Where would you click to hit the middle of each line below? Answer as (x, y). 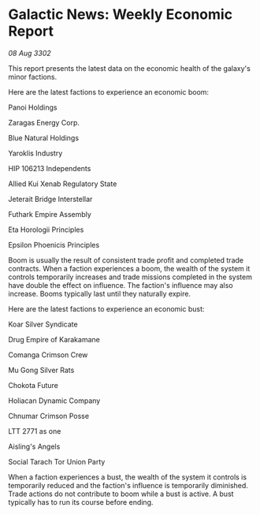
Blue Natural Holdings (44, 138)
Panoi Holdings (33, 107)
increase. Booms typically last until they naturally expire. (100, 293)
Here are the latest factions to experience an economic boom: (109, 91)
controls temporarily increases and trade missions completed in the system (130, 277)
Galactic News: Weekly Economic (121, 15)
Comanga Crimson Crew (48, 355)
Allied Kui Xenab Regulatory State (63, 184)
